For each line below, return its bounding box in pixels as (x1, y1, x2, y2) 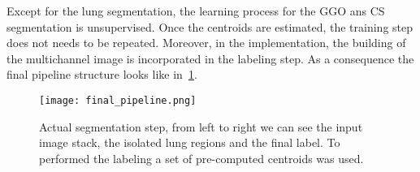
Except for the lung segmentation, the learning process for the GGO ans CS (6, 2, 385, 19)
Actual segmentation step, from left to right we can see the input (39, 118, 363, 135)
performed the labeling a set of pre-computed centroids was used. (39, 149, 364, 166)
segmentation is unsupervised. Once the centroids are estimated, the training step (6, 18, 414, 35)
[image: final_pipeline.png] (39, 94, 197, 106)
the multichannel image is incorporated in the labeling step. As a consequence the (6, 49, 414, 67)
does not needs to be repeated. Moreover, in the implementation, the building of (6, 34, 406, 51)
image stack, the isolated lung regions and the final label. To (39, 134, 340, 151)
